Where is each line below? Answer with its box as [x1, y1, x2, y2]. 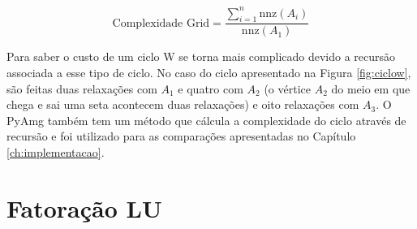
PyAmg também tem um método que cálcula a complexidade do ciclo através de [6, 111, 406, 128]
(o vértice [264, 80, 311, 97]
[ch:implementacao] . [6, 143, 105, 160]
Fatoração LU [6, 191, 162, 224]
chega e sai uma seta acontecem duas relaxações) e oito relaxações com [6, 96, 359, 113]
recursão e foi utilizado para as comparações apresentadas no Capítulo [6, 127, 356, 145]
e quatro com [178, 80, 243, 97]
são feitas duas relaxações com [6, 80, 157, 97]
